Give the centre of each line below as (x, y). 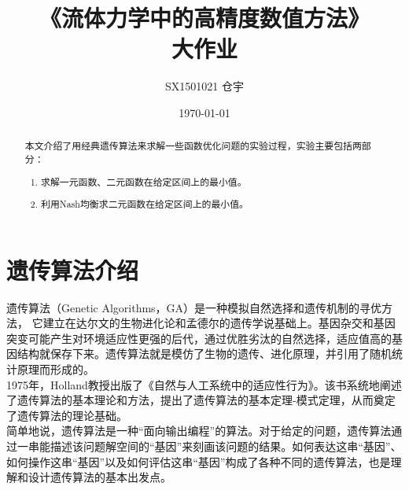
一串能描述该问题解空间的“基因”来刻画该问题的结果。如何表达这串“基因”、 (209, 446)
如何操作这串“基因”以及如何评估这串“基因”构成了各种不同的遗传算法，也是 (199, 461)
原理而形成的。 (55, 369)
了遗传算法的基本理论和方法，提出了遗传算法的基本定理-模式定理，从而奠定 (201, 400)
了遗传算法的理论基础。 (67, 415)
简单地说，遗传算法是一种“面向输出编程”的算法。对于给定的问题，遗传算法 (199, 431)
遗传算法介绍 (73, 269)
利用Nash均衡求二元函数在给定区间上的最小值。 (145, 204)
